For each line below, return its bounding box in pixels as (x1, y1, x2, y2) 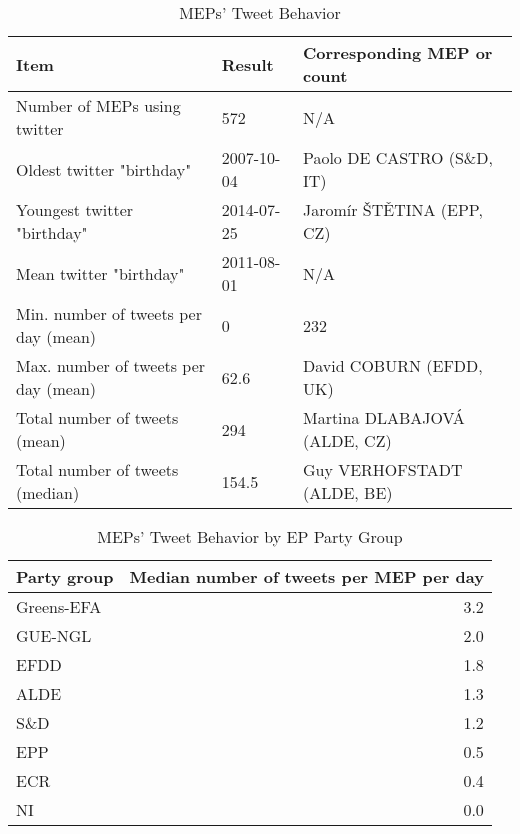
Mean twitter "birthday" (16, 261, 185, 285)
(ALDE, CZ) (302, 429, 392, 452)
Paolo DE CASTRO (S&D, (302, 146, 493, 169)
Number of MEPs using (16, 94, 181, 117)
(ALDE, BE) (302, 481, 393, 504)
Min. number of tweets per (16, 302, 202, 325)
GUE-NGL (16, 624, 92, 647)
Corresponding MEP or (302, 41, 493, 64)
